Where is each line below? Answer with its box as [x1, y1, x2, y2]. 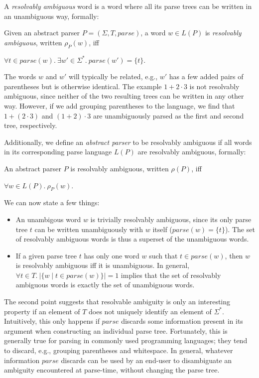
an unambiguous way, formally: [4, 10, 99, 21]
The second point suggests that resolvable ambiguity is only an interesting [4, 296, 231, 307]
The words [4, 71, 36, 82]
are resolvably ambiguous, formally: [137, 146, 246, 157]
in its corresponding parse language [4, 146, 112, 157]
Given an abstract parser [4, 27, 80, 38]
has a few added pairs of [169, 71, 244, 82]
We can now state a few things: [4, 197, 100, 208]
